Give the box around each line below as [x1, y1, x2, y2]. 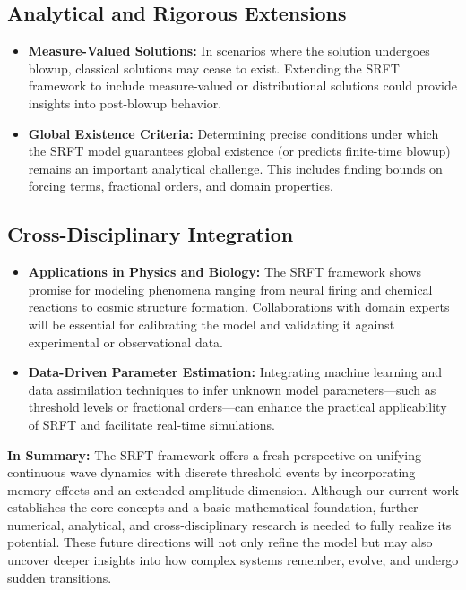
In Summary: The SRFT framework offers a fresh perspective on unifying [7, 445, 422, 464]
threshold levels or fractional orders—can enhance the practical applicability [28, 398, 447, 416]
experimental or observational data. [28, 332, 224, 351]
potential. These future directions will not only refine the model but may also [7, 533, 433, 552]
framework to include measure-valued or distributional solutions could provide [28, 76, 457, 95]
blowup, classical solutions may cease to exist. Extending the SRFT [28, 58, 400, 77]
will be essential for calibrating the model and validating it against [28, 314, 395, 333]
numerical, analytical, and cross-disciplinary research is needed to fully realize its [7, 515, 452, 534]
